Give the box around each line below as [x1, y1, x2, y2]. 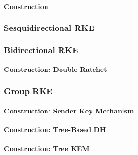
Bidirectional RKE [4, 43, 78, 56]
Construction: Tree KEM [4, 143, 90, 153]
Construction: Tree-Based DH [4, 124, 106, 134]
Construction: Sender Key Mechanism [4, 105, 134, 115]
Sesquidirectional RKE [4, 22, 94, 34]
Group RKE [4, 85, 53, 97]
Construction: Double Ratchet [4, 64, 107, 74]
